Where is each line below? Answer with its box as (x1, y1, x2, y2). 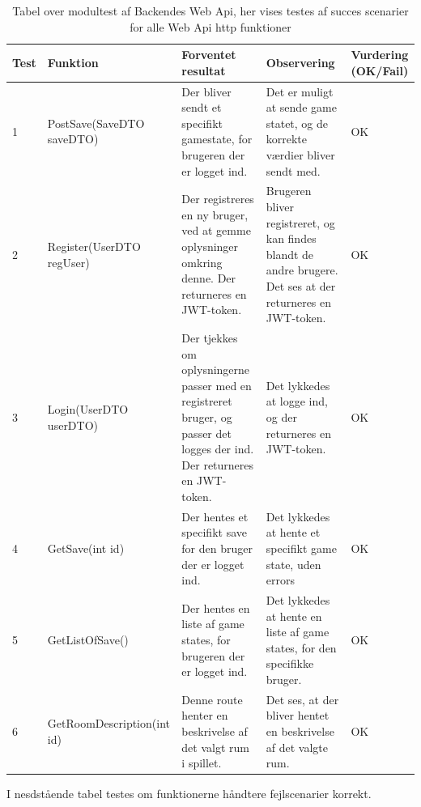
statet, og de (266, 114, 329, 131)
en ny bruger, (181, 206, 249, 223)
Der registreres (181, 190, 254, 207)
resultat (181, 62, 226, 79)
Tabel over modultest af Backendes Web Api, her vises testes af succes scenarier (12, 2, 409, 19)
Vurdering (351, 46, 409, 63)
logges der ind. (181, 440, 254, 457)
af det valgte (266, 738, 328, 755)
